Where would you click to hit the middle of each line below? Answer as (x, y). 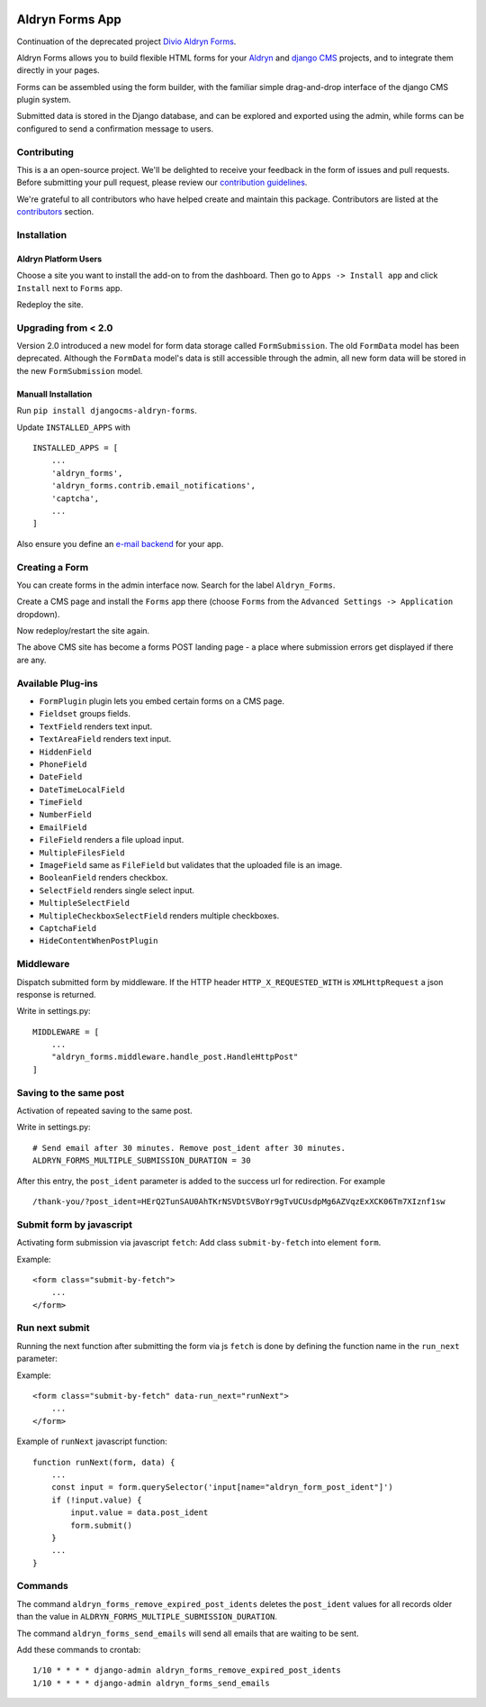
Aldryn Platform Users (59, 259)
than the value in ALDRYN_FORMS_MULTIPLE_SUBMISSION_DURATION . (147, 1617)
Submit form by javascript (75, 1224)
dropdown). (38, 614)
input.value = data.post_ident (139, 1513)
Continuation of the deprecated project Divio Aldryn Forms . (126, 41)
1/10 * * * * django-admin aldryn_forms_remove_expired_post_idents (187, 1670)
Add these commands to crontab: (79, 1649)
